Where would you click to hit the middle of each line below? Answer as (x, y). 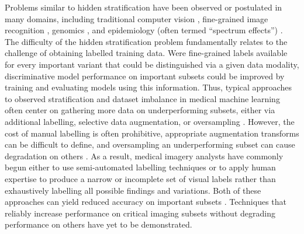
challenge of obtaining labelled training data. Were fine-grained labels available (146, 53)
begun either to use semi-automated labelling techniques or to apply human (140, 167)
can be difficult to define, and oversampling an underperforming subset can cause (150, 144)
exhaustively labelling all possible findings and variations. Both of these (133, 190)
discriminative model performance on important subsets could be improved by (145, 76)
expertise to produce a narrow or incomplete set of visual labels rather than (140, 178)
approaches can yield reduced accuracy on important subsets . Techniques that (146, 202)
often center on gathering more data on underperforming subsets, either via (140, 110)
